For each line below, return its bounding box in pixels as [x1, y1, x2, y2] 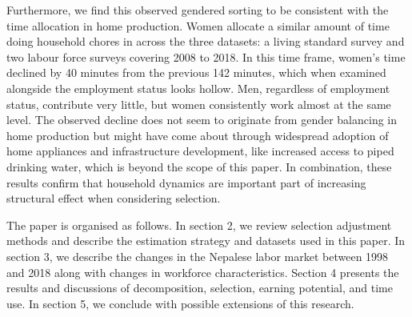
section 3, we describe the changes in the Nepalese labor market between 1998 [6, 247, 389, 264]
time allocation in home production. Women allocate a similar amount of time [6, 17, 390, 34]
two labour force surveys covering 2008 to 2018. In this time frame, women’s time [6, 48, 406, 65]
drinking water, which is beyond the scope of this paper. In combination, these [6, 158, 392, 175]
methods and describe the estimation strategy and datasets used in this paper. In [6, 232, 406, 249]
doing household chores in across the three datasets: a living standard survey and [6, 33, 405, 50]
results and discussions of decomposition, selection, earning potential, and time [6, 279, 393, 296]
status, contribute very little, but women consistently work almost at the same [6, 95, 391, 112]
